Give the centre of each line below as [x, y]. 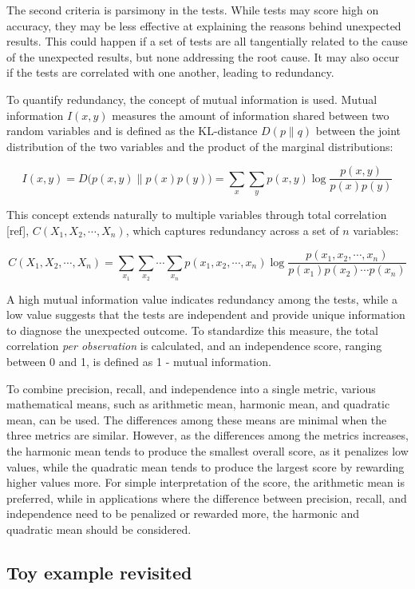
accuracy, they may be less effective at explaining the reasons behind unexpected [204, 25]
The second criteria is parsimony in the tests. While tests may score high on [193, 10]
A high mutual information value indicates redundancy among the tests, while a [202, 298]
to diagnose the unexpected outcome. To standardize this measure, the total [192, 330]
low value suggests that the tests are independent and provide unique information [206, 314]
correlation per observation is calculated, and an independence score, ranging [194, 346]
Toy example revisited [99, 572]
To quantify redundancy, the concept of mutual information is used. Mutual [192, 99]
